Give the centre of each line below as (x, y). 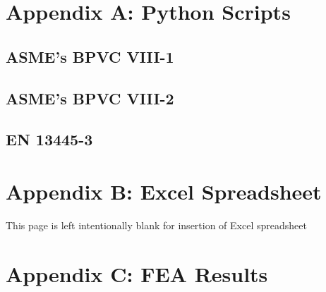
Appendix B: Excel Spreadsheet (164, 191)
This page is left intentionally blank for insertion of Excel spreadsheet (156, 225)
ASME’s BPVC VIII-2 (90, 98)
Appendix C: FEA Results (137, 273)
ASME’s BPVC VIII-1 (90, 56)
